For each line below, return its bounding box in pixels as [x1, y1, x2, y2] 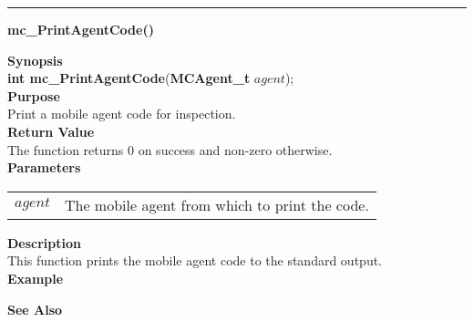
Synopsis [7, 50, 63, 69]
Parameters [7, 158, 81, 177]
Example [7, 268, 64, 287]
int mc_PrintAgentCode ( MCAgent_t [7, 68, 251, 88]
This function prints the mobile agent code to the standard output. [7, 251, 383, 270]
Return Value [7, 121, 95, 140]
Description [7, 233, 82, 252]
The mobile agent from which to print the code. [64, 193, 369, 215]
